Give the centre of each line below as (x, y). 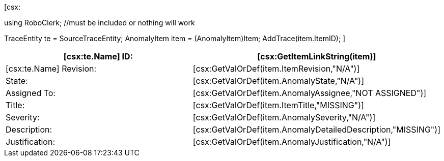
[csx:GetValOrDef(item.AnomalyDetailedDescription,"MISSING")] (316, 130)
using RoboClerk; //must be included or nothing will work (100, 23)
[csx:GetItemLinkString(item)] (317, 56)
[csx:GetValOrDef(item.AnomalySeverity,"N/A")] (284, 117)
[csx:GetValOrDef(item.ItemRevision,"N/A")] (276, 69)
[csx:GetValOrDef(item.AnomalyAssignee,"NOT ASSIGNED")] (310, 93)
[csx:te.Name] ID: (98, 56)
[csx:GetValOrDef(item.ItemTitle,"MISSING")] (278, 105)
